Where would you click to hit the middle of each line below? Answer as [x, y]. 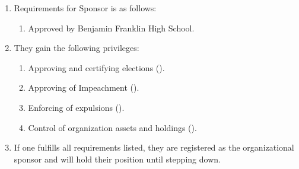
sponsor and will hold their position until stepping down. [117, 159]
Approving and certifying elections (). [96, 67]
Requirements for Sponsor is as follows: [85, 8]
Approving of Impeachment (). [84, 87]
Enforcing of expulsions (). [76, 107]
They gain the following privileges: [77, 48]
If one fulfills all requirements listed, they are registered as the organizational [154, 147]
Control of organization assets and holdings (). [112, 127]
